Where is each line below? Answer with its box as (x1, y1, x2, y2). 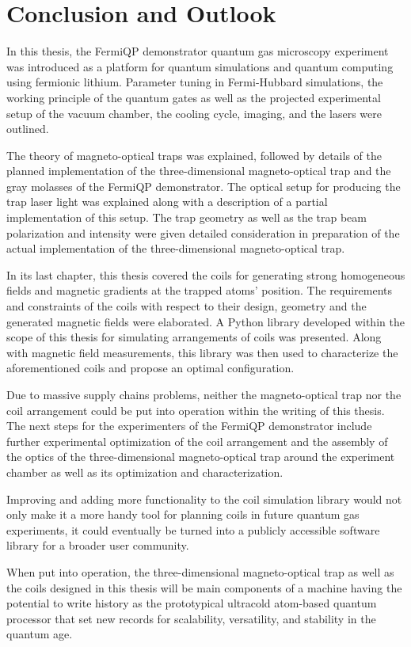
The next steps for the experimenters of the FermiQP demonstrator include (6, 417, 372, 434)
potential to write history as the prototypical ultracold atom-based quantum (6, 595, 377, 611)
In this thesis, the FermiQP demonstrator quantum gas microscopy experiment (6, 43, 389, 59)
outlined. (6, 120, 49, 137)
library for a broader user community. (6, 537, 189, 554)
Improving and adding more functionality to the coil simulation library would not (6, 490, 402, 507)
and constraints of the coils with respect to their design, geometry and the (6, 298, 367, 314)
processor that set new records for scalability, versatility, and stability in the (6, 610, 376, 626)
